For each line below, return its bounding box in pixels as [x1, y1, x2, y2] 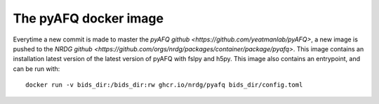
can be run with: [13, 64, 60, 73]
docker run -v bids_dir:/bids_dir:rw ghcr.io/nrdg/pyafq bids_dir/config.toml [25, 81, 303, 89]
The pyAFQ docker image [13, 11, 164, 26]
